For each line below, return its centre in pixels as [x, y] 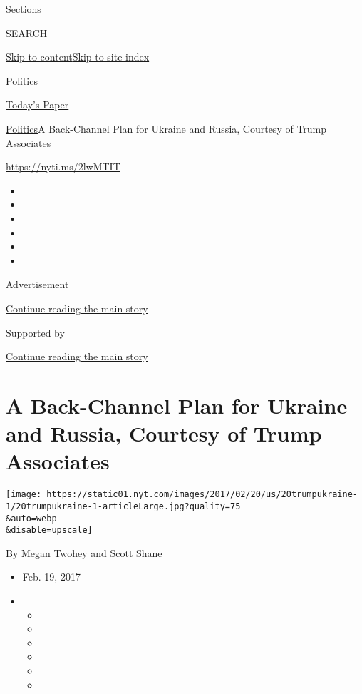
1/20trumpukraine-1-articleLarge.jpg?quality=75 [123, 506]
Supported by [35, 332]
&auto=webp [31, 518]
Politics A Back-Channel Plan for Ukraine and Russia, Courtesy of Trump [166, 128]
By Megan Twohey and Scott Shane [84, 552]
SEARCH [27, 32]
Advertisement [37, 284]
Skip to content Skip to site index [78, 57]
